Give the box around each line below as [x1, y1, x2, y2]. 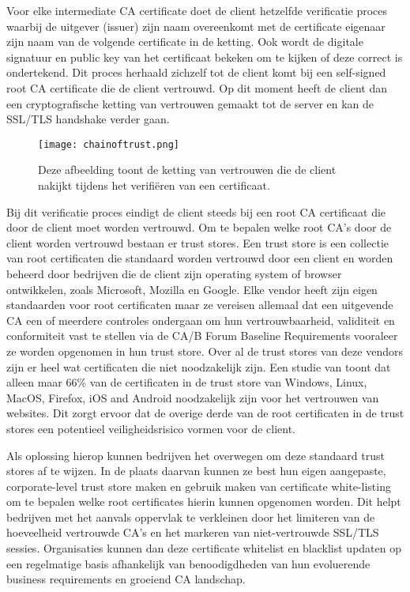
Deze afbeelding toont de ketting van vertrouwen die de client [38, 161, 337, 178]
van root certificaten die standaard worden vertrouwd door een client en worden [6, 250, 393, 266]
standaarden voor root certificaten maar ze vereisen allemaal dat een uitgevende [6, 296, 393, 313]
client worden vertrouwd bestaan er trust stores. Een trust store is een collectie [6, 234, 389, 251]
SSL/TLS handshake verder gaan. [6, 111, 170, 127]
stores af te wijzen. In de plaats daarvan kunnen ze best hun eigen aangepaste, [6, 462, 386, 479]
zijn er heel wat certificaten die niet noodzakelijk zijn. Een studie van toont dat [6, 358, 391, 375]
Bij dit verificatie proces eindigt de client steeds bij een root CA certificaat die [6, 203, 386, 220]
